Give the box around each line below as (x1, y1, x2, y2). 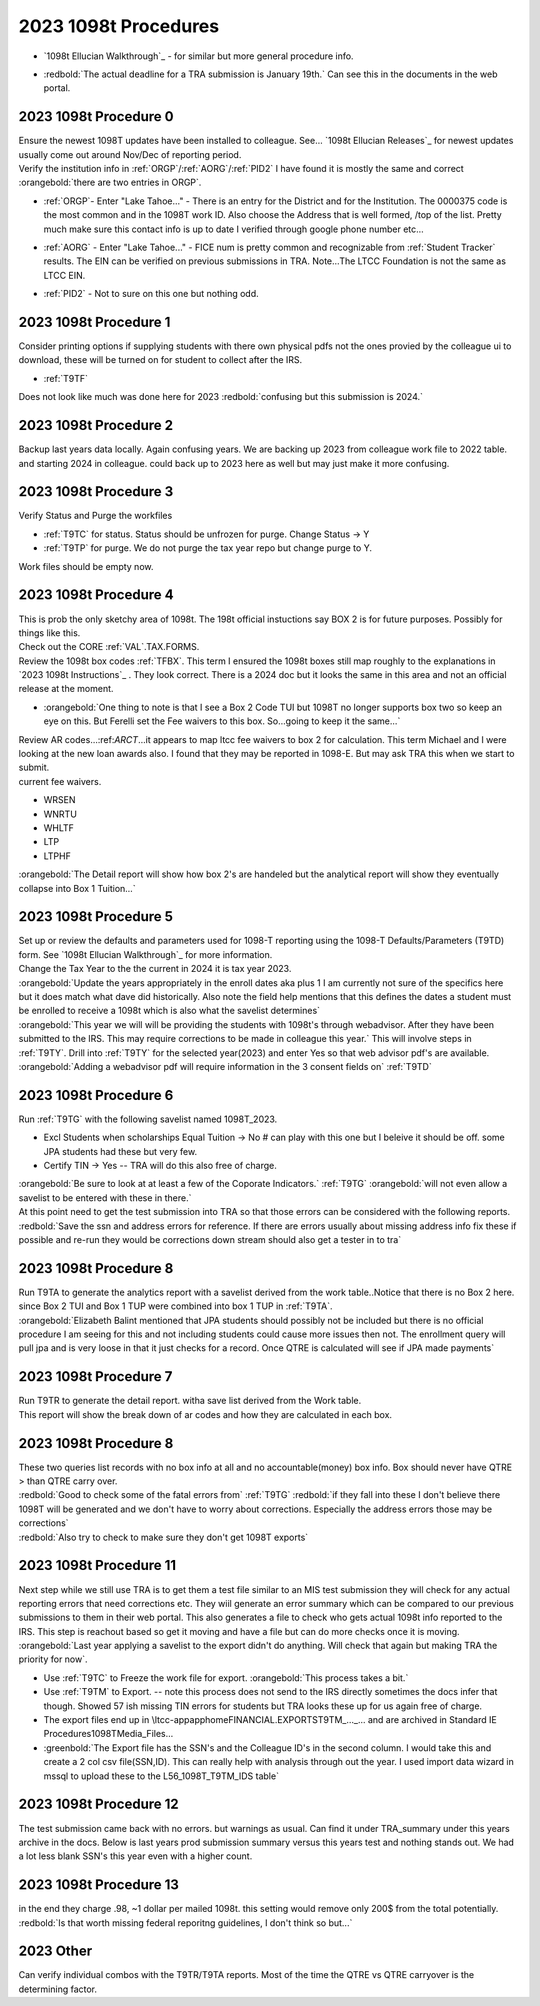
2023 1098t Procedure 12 (18, 1796, 179, 1813)
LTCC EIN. (43, 269, 86, 281)
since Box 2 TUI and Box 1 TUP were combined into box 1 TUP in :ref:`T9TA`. (18, 1300, 334, 1312)
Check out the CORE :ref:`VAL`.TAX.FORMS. (18, 641, 200, 653)
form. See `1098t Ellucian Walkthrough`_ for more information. (18, 948, 273, 960)
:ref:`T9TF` (43, 372, 89, 384)
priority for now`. (18, 1653, 89, 1665)
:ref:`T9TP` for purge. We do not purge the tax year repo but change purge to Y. (43, 542, 372, 554)
